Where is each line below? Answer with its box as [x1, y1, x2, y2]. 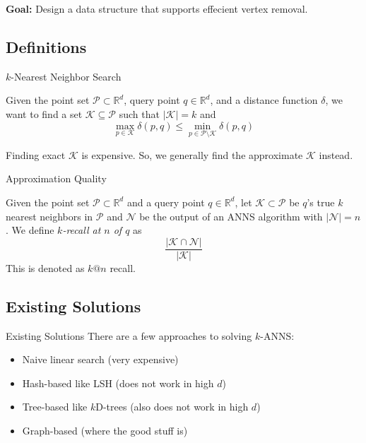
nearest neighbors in [6, 208, 93, 223]
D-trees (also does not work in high [95, 399, 249, 414]
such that [119, 106, 160, 121]
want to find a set [6, 106, 83, 121]
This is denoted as [6, 260, 85, 275]
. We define [6, 223, 54, 237]
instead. [319, 147, 353, 162]
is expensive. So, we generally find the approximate [81, 147, 303, 162]
